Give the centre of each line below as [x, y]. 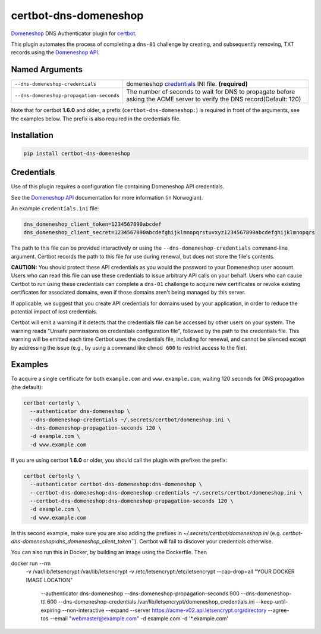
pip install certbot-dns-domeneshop [77, 153]
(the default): [27, 387]
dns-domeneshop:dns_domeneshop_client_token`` [73, 542]
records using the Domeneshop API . [55, 52]
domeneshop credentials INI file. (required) [187, 84]
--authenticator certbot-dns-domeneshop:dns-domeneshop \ [116, 484]
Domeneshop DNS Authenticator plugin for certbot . [74, 33]
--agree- [278, 610]
